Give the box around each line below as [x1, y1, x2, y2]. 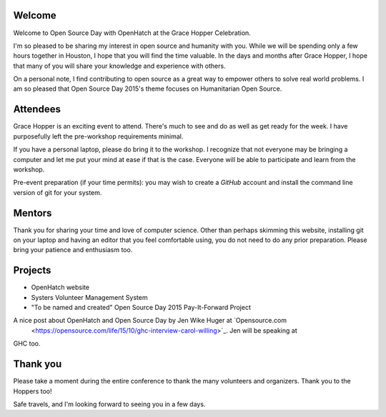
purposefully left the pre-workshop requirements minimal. [13, 132, 184, 141]
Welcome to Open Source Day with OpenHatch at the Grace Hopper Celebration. [13, 29, 252, 37]
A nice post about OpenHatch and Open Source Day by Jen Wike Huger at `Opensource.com [13, 316, 287, 325]
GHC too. [13, 339, 41, 348]
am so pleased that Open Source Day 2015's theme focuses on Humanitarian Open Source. [13, 84, 282, 93]
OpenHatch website [31, 283, 89, 292]
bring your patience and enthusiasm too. [13, 246, 133, 254]
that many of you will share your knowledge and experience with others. [13, 61, 226, 70]
